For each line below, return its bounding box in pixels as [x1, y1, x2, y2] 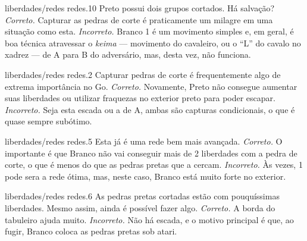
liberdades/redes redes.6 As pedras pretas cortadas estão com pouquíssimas [5, 190, 280, 202]
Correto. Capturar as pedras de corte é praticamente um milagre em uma [5, 13, 273, 26]
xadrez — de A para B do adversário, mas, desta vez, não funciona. [5, 48, 251, 61]
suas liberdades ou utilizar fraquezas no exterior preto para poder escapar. [5, 92, 275, 104]
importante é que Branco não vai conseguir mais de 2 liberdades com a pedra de [5, 146, 297, 159]
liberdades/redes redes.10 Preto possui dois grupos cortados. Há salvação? [5, 2, 275, 14]
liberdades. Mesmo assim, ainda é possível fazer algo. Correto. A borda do [5, 201, 275, 214]
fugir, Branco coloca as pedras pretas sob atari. [5, 225, 177, 237]
